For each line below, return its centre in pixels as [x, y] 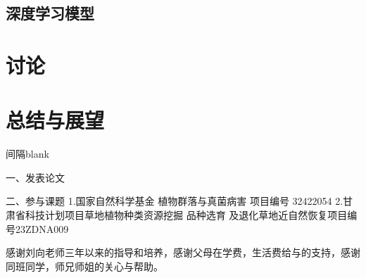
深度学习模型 [50, 13]
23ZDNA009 [42, 228]
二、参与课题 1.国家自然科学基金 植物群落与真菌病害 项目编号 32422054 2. [175, 201]
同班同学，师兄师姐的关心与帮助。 [84, 266]
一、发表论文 [35, 177]
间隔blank [27, 154]
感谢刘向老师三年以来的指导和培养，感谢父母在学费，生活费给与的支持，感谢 [183, 252]
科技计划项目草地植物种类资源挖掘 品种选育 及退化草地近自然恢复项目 [186, 215]
